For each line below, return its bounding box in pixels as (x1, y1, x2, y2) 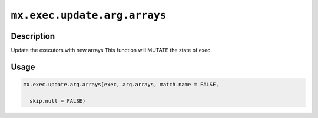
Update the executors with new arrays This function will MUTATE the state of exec (11, 47, 211, 54)
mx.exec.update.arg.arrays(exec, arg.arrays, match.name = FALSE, (23, 81, 219, 88)
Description (11, 31, 55, 41)
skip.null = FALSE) (29, 97, 86, 104)
